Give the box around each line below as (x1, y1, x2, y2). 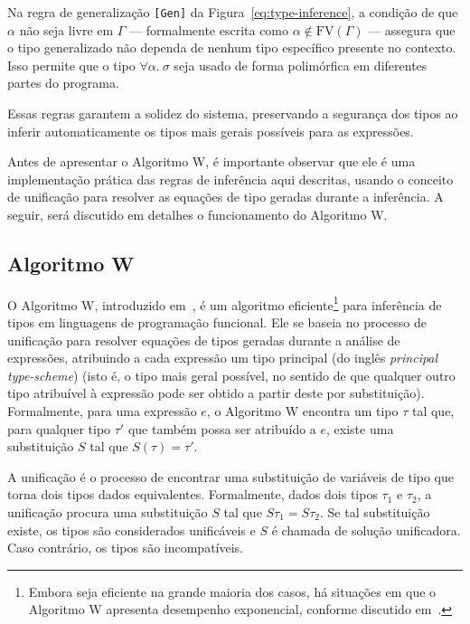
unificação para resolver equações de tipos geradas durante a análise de (7, 330, 400, 349)
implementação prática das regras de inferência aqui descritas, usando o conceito (7, 169, 454, 188)
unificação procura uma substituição (7, 502, 208, 521)
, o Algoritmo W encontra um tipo (206, 402, 399, 421)
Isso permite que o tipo (7, 55, 136, 74)
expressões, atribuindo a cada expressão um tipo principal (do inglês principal (7, 348, 438, 367)
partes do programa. (7, 73, 119, 92)
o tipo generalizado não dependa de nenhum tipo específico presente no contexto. (7, 38, 456, 57)
